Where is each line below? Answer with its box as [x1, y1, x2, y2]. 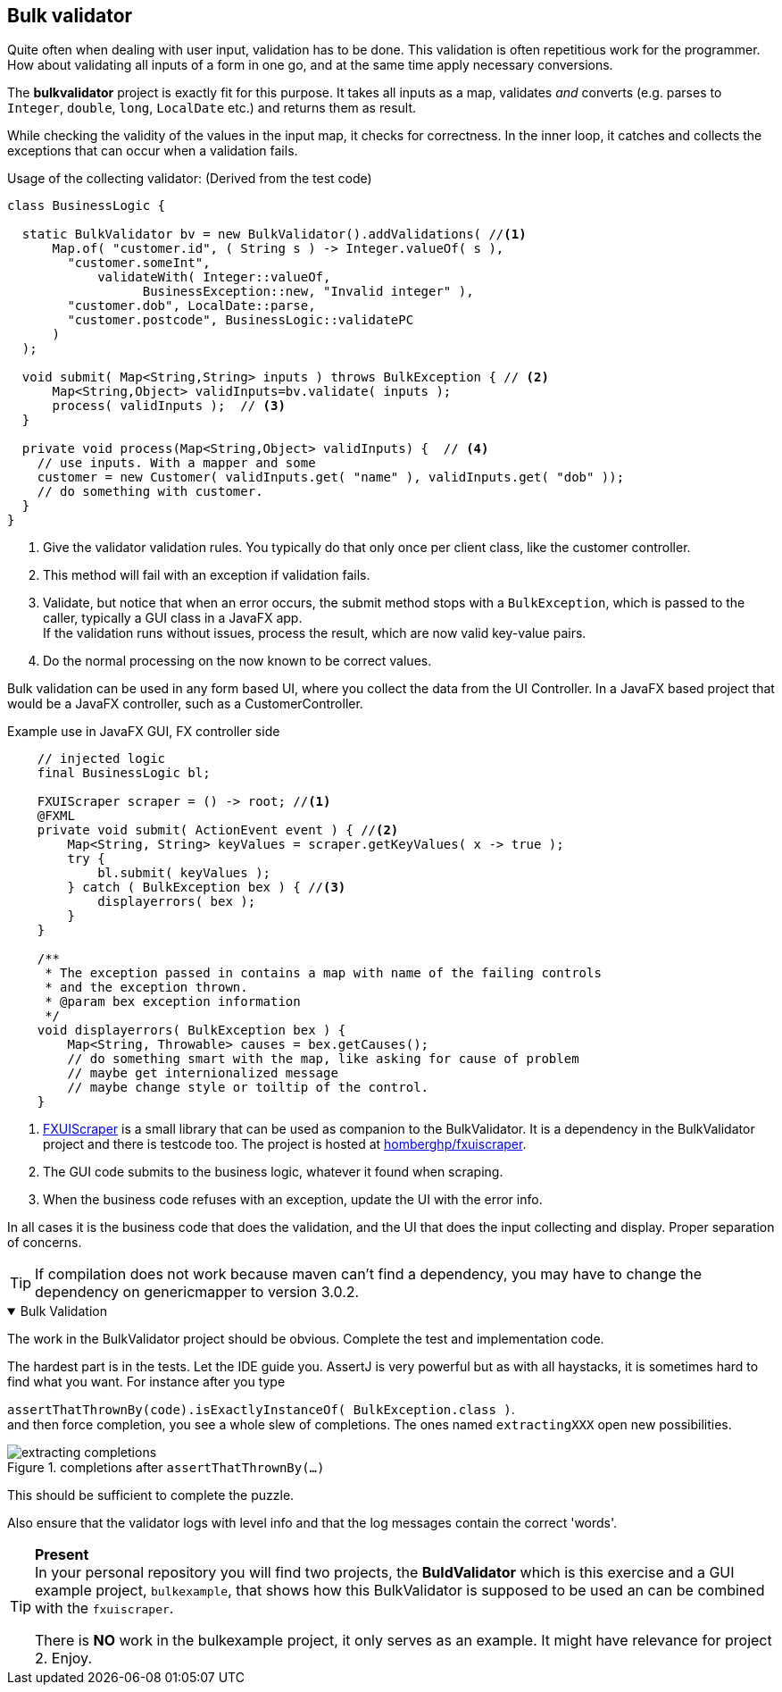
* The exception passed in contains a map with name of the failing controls [45, 966, 602, 981]
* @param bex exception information [45, 994, 301, 1009]
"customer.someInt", [67, 255, 211, 271]
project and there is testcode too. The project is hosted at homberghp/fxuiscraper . [43, 1136, 527, 1152]
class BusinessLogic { [7, 198, 166, 214]
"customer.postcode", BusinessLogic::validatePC [67, 313, 414, 328]
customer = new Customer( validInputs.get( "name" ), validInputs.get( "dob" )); [37, 470, 625, 485]
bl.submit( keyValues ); [97, 866, 271, 881]
